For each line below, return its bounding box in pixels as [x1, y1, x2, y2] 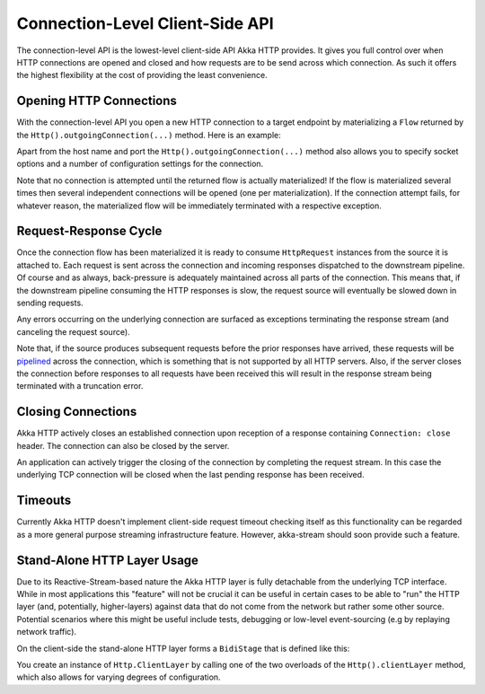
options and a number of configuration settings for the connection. [16, 158, 264, 170]
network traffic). [16, 627, 76, 637]
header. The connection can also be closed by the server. [16, 440, 230, 451]
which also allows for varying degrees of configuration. [16, 672, 221, 682]
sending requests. [16, 297, 84, 309]
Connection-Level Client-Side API [16, 13, 274, 33]
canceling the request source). [16, 326, 130, 337]
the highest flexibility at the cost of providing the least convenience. [16, 70, 269, 81]
